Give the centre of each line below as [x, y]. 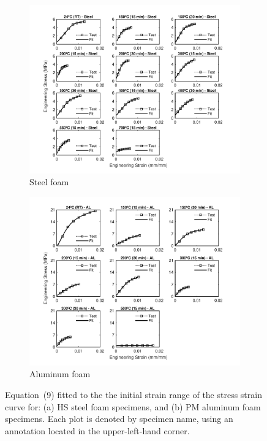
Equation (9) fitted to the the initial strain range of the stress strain [133, 394]
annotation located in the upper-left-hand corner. [97, 430]
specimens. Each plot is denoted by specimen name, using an [119, 419]
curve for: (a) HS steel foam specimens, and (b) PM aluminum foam [133, 406]
